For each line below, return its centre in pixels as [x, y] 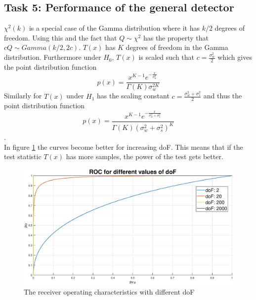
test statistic [23, 156]
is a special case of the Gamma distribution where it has [114, 28]
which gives [235, 57]
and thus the [223, 96]
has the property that [176, 37]
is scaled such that [167, 57]
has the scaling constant [133, 96]
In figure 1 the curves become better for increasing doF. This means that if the [124, 147]
